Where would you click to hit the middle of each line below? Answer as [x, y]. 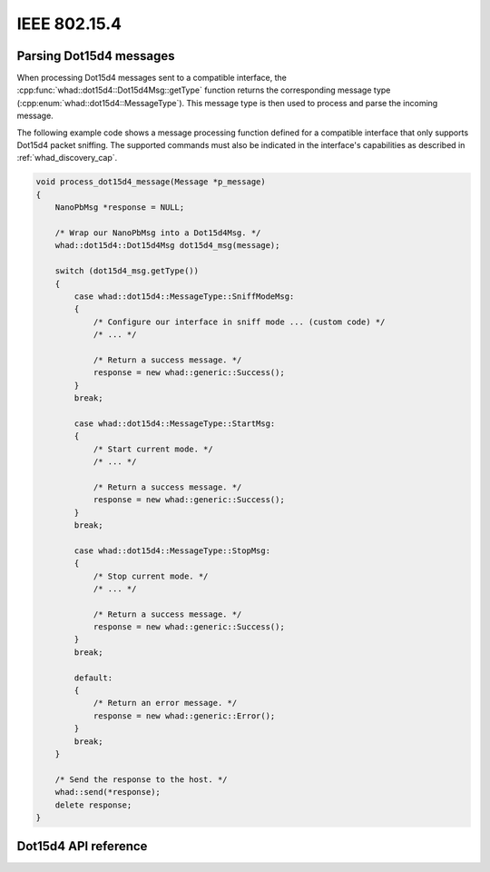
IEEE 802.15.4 [69, 24]
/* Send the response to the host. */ [141, 779]
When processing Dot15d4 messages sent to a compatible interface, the [152, 78]
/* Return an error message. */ [165, 703]
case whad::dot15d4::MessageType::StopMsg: [172, 550]
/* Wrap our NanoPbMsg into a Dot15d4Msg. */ [158, 233]
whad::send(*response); [108, 792]
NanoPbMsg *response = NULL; [120, 208]
